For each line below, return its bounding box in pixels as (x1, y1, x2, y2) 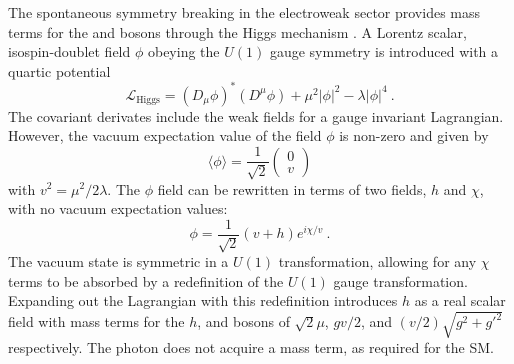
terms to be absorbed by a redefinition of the (8, 270, 284, 291)
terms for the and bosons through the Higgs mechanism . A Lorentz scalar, (8, 21, 467, 42)
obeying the (147, 41, 220, 62)
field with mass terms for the (8, 311, 185, 332)
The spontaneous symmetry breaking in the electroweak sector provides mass (8, 2, 481, 22)
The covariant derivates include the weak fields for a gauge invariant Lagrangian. (8, 105, 504, 126)
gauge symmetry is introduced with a (269, 41, 499, 62)
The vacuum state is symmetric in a (8, 251, 229, 272)
